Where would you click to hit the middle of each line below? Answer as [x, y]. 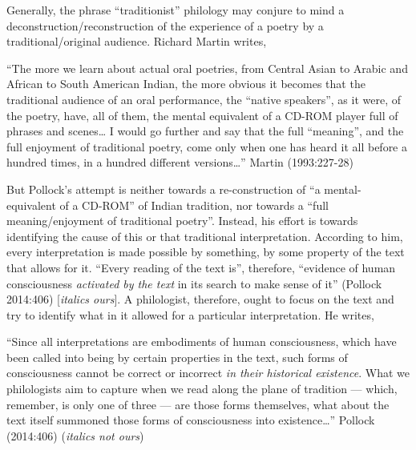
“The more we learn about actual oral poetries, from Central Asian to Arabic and [207, 68]
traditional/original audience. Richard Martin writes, [137, 41]
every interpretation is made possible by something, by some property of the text [206, 252]
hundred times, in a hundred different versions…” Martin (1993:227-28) [180, 162]
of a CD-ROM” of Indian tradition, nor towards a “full [194, 205]
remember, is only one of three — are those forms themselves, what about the [198, 404]
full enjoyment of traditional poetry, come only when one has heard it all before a [207, 146]
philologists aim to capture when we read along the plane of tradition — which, [202, 389]
